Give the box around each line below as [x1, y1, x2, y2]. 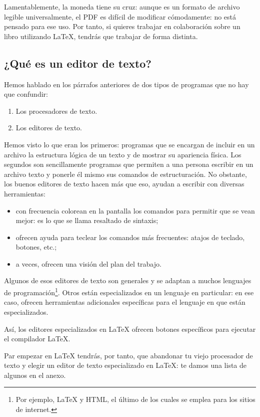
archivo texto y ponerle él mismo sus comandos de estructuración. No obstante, [4, 168, 247, 179]
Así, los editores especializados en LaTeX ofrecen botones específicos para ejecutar [4, 323, 256, 334]
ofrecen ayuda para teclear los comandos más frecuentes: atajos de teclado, [15, 232, 245, 242]
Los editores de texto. [15, 122, 82, 133]
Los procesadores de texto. [15, 105, 97, 116]
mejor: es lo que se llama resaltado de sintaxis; [15, 215, 158, 226]
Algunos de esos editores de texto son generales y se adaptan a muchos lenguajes [4, 275, 251, 286]
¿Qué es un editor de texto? [4, 55, 151, 71]
